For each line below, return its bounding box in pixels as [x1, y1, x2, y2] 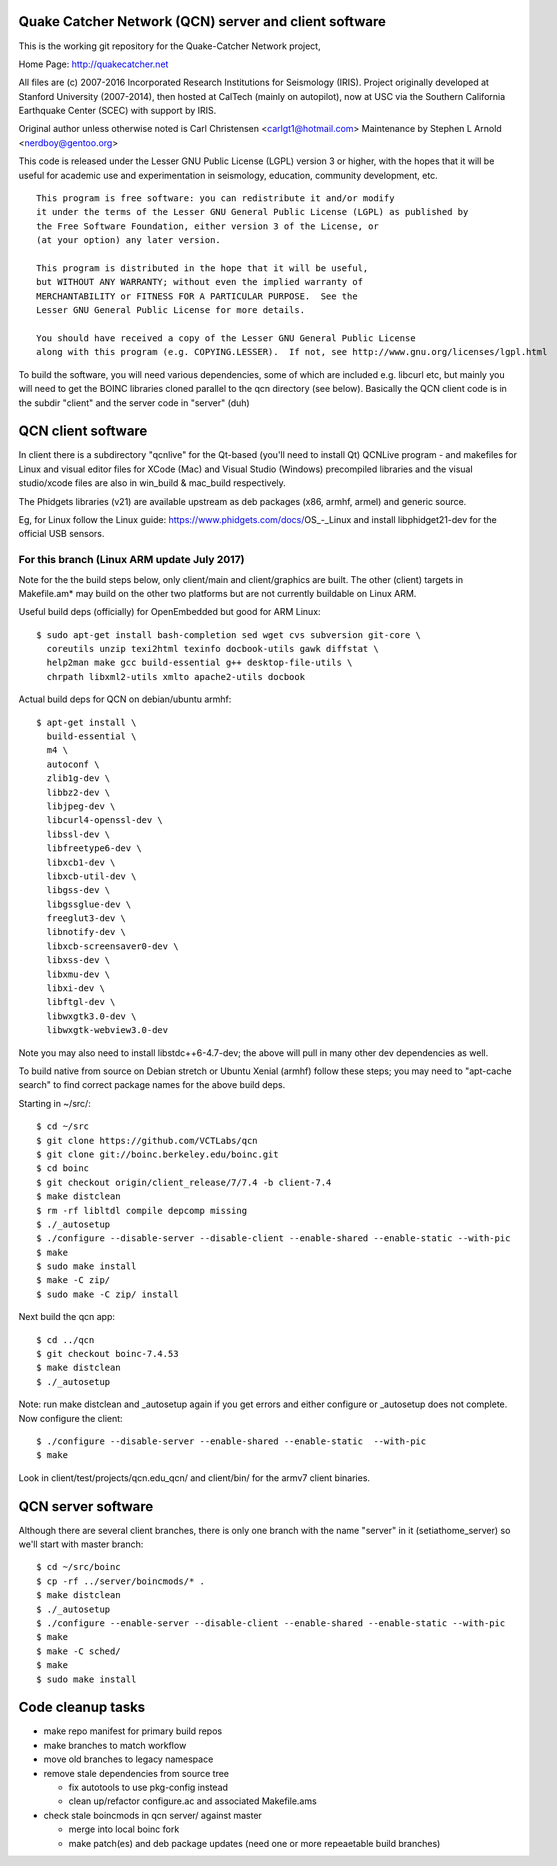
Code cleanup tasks [18, 1699, 146, 1716]
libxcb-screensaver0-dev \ [46, 940, 179, 952]
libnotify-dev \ [46, 926, 127, 938]
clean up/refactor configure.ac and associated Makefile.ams [68, 1795, 317, 1807]
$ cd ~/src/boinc [36, 1561, 121, 1573]
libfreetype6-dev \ [46, 843, 142, 854]
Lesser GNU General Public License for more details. [36, 305, 305, 316]
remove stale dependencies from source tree [43, 1767, 230, 1779]
